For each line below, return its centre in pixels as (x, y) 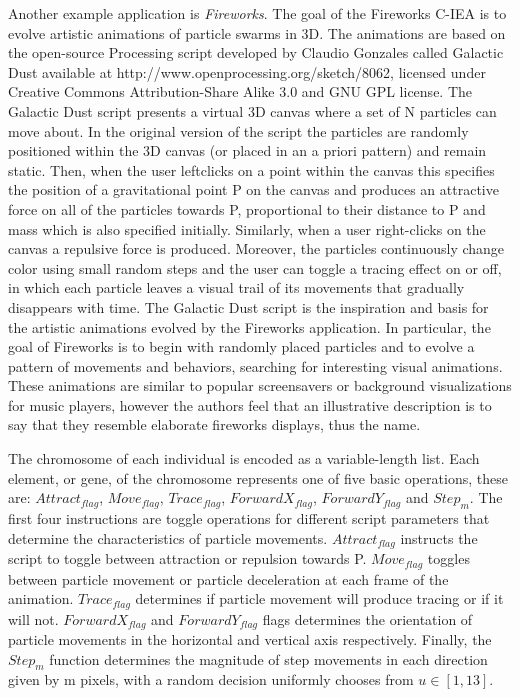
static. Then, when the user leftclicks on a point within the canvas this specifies (251, 169)
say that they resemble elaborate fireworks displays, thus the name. (214, 424)
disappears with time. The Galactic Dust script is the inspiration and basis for (248, 306)
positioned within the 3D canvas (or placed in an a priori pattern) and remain (247, 150)
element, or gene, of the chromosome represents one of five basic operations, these (258, 477)
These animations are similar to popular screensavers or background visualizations (260, 385)
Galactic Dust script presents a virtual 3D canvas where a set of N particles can (252, 110)
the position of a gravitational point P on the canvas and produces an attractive (253, 189)
